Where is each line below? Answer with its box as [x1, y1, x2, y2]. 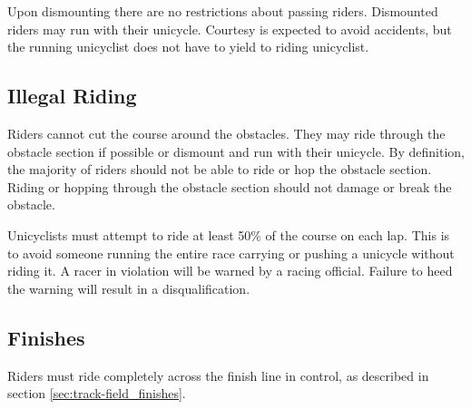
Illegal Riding [7, 82, 137, 110]
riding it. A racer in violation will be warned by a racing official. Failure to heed [7, 261, 453, 280]
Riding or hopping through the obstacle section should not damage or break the [7, 177, 452, 196]
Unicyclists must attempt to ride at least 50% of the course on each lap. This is [7, 225, 450, 244]
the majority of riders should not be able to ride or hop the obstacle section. [7, 160, 432, 179]
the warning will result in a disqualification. [7, 278, 250, 297]
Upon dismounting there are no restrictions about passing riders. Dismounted [7, 2, 438, 20]
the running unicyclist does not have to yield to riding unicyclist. [7, 37, 369, 56]
